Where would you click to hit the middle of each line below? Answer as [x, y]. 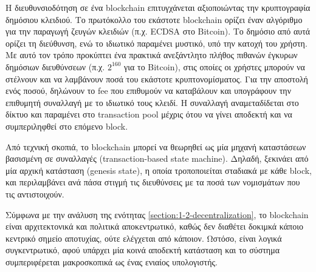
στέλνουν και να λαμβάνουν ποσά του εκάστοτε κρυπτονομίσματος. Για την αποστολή [157, 78]
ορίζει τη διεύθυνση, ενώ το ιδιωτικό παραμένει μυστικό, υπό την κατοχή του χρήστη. [156, 43]
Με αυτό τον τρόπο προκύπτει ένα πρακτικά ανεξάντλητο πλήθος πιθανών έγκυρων [152, 55]
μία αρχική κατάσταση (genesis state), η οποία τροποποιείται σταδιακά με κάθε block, [159, 170]
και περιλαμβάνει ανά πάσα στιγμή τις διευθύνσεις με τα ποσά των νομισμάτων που [153, 182]
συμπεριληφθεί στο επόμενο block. [67, 126]
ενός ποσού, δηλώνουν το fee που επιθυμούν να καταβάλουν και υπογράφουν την [149, 91]
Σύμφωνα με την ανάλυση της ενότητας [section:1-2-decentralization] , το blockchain [157, 214]
